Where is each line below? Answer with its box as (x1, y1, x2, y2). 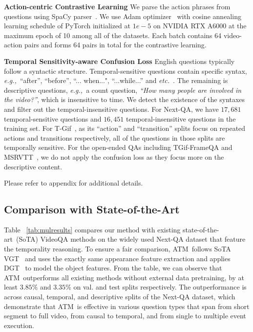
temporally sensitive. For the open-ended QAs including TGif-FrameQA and (4, 142, 232, 152)
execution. (4, 320, 34, 330)
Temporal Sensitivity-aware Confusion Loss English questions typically (4, 56, 235, 66)
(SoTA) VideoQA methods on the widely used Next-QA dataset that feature (16, 234, 246, 244)
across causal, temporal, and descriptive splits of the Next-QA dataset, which (4, 291, 235, 302)
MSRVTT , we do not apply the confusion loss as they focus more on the (4, 151, 224, 162)
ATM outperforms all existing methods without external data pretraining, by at (4, 272, 245, 282)
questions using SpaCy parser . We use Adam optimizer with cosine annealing (4, 11, 241, 21)
